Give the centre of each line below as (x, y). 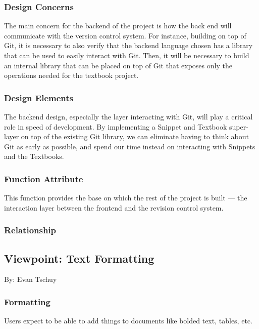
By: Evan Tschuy (31, 279)
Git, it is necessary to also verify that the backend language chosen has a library (128, 45)
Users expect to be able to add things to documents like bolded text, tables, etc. (128, 321)
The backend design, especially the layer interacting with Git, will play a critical (128, 116)
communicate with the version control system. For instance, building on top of (125, 35)
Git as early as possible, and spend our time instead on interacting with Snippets (130, 146)
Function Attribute (44, 178)
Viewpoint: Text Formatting (79, 258)
